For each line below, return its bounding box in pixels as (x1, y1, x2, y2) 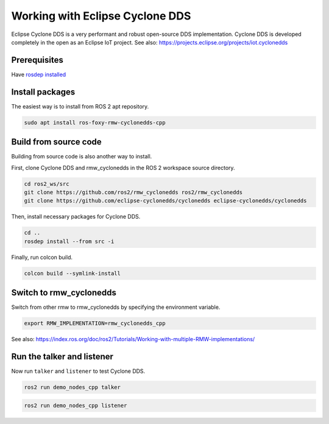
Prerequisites (11, 55, 63, 65)
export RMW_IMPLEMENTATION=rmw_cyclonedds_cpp (24, 320, 166, 327)
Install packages (11, 87, 76, 97)
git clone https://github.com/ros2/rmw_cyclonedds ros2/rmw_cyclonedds (24, 189, 243, 196)
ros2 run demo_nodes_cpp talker (24, 384, 121, 391)
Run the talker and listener (11, 352, 114, 362)
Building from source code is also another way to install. (11, 153, 152, 160)
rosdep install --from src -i (24, 238, 115, 245)
